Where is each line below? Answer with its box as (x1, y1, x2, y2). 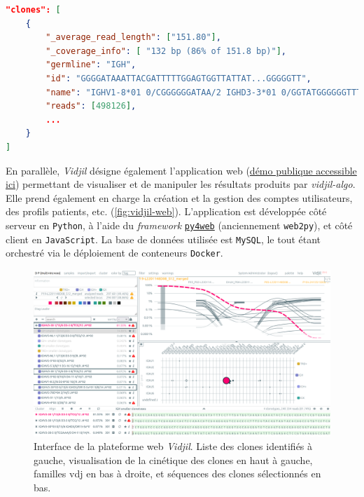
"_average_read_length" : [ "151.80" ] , (45, 32, 221, 43)
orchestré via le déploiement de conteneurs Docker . (6, 245, 223, 260)
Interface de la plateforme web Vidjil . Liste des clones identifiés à (34, 439, 313, 454)
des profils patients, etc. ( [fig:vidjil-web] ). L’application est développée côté (6, 204, 327, 219)
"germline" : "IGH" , (45, 60, 136, 70)
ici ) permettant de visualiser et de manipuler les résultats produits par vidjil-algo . (6, 177, 356, 191)
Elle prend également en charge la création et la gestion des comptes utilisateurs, (6, 190, 353, 205)
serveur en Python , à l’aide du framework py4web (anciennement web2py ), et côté (6, 217, 353, 232)
